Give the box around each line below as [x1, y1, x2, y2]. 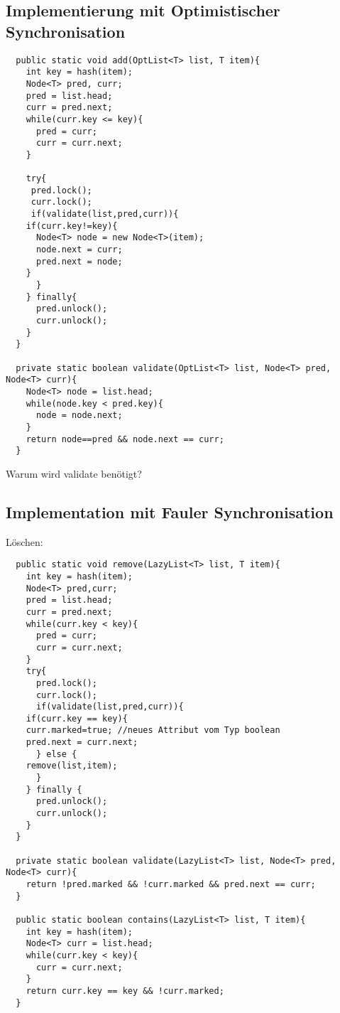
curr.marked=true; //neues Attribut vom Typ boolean [26, 725, 280, 736]
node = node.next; [35, 410, 123, 421]
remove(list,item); [26, 761, 118, 771]
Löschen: [6, 534, 43, 549]
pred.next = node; [35, 256, 123, 267]
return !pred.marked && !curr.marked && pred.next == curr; [26, 879, 316, 890]
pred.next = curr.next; [26, 737, 138, 748]
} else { [35, 749, 77, 759]
